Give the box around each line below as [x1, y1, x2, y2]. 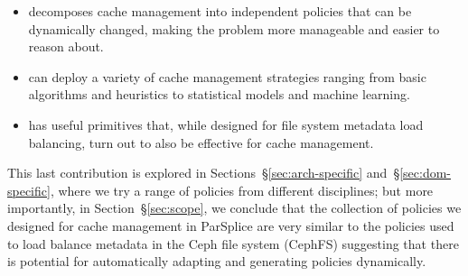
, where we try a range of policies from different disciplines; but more [50, 180, 434, 199]
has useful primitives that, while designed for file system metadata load [28, 115, 424, 133]
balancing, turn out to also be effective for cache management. [28, 133, 374, 152]
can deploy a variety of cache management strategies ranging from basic [28, 67, 426, 86]
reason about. [28, 37, 104, 56]
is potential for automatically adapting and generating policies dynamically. [7, 252, 426, 271]
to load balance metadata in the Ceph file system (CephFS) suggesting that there [7, 234, 459, 253]
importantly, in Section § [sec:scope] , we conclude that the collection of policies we [7, 198, 462, 217]
